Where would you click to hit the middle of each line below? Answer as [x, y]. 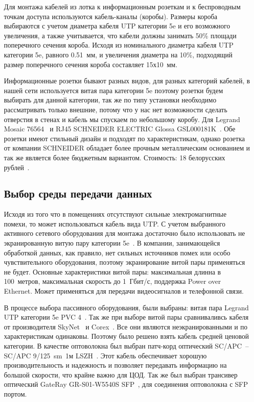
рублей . [17, 167]
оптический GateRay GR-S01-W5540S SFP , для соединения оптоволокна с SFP [126, 384]
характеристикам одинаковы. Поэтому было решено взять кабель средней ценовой [127, 336]
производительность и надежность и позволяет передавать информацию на [115, 365]
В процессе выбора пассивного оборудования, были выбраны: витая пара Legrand [127, 307]
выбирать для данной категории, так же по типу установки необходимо [110, 100]
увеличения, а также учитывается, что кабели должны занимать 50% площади [120, 35]
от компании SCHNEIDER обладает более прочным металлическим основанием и [127, 148]
